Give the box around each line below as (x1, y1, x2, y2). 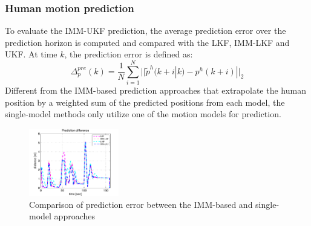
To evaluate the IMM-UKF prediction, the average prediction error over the (5, 24, 286, 37)
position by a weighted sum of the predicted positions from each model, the (5, 95, 285, 108)
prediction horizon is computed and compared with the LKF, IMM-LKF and (5, 36, 290, 48)
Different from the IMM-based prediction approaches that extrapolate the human (5, 84, 306, 97)
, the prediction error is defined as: (64, 48, 193, 60)
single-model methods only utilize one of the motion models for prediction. (5, 108, 281, 120)
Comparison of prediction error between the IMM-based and (29, 198, 253, 210)
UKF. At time (5, 48, 57, 60)
